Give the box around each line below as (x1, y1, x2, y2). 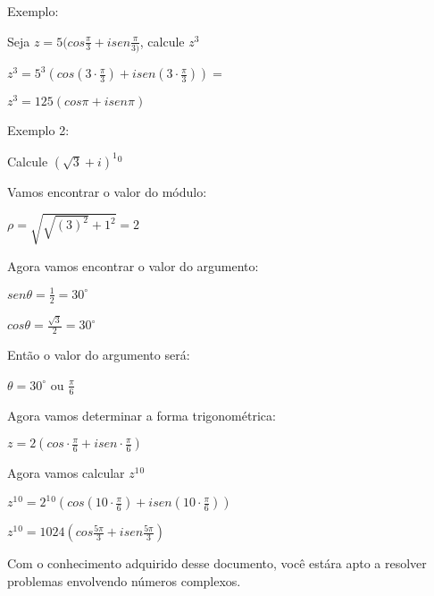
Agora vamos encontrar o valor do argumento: (7, 256, 259, 275)
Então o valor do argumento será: (7, 345, 190, 364)
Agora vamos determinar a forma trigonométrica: (7, 405, 276, 424)
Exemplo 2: (7, 121, 70, 140)
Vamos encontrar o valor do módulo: (7, 182, 207, 200)
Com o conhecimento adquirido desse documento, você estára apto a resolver (7, 554, 427, 573)
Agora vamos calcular (7, 464, 125, 482)
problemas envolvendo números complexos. (7, 571, 241, 590)
